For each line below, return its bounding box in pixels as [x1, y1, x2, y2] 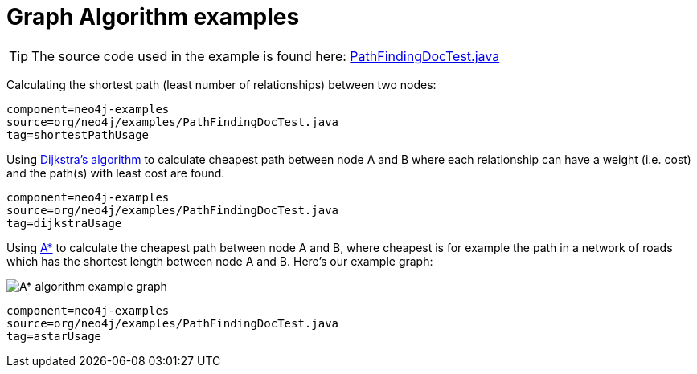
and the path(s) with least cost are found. [6, 165, 225, 180]
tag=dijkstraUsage [6, 216, 122, 230]
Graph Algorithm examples [6, 3, 300, 30]
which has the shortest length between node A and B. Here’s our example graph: [6, 254, 433, 268]
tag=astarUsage [6, 329, 102, 343]
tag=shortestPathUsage [6, 128, 150, 141]
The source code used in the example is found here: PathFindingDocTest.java [31, 47, 500, 64]
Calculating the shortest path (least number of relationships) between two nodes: [6, 77, 437, 91]
